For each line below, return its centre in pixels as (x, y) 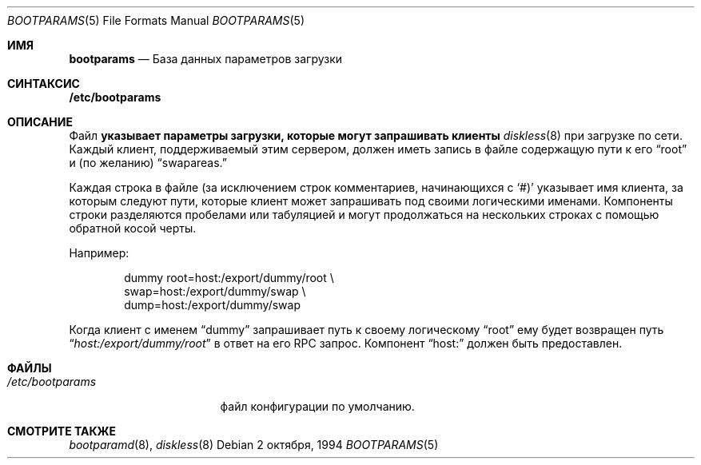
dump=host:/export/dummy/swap (213, 305)
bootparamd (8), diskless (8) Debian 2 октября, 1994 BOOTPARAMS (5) (254, 445)
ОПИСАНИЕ (40, 122)
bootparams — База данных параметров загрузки (206, 59)
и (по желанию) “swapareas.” (148, 163)
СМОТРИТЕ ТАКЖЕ (62, 431)
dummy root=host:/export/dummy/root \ (229, 278)
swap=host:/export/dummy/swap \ (215, 291)
